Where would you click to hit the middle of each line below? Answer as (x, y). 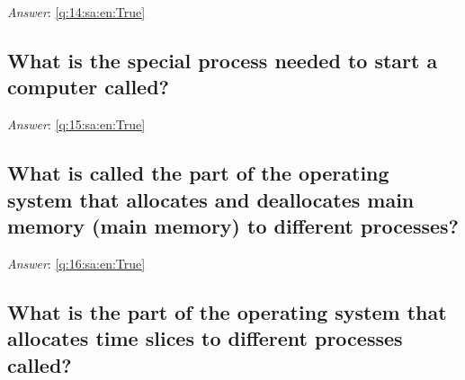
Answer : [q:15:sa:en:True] (76, 124)
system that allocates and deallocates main (211, 199)
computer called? (88, 87)
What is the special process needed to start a (223, 60)
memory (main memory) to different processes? (233, 225)
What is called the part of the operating (198, 173)
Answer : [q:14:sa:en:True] (76, 12)
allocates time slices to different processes (205, 338)
